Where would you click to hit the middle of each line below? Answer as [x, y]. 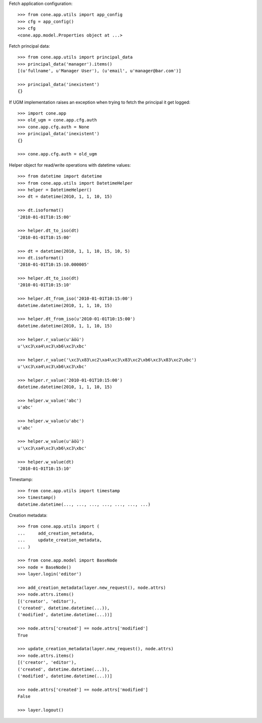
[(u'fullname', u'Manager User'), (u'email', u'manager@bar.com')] [99, 71]
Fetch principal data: [30, 46]
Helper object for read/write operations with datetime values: [70, 165]
